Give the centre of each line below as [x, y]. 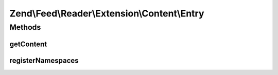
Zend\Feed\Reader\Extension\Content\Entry [107, 13]
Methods [25, 27]
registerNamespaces [44, 60]
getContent [28, 44]
